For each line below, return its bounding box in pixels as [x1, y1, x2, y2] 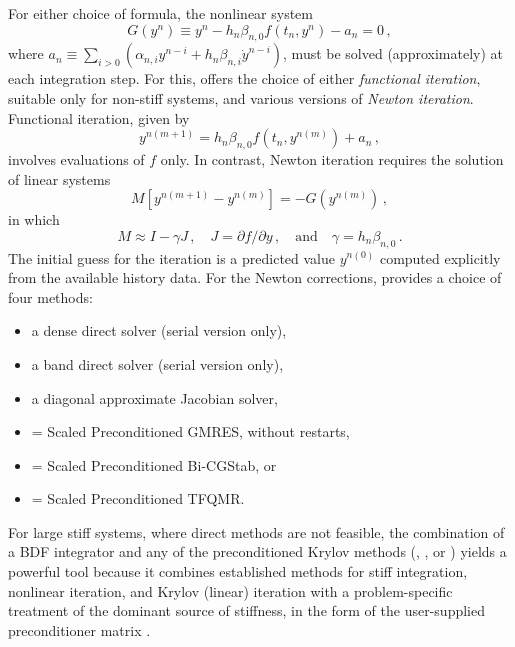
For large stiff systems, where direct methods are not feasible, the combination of [8, 521, 505, 542]
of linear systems [8, 168, 111, 189]
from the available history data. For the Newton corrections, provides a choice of [8, 267, 502, 288]
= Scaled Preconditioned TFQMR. [31, 488, 245, 509]
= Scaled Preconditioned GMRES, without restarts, [31, 421, 350, 442]
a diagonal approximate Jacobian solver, [31, 387, 278, 408]
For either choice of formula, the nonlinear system [8, 3, 314, 23]
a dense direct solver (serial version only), [31, 320, 287, 341]
